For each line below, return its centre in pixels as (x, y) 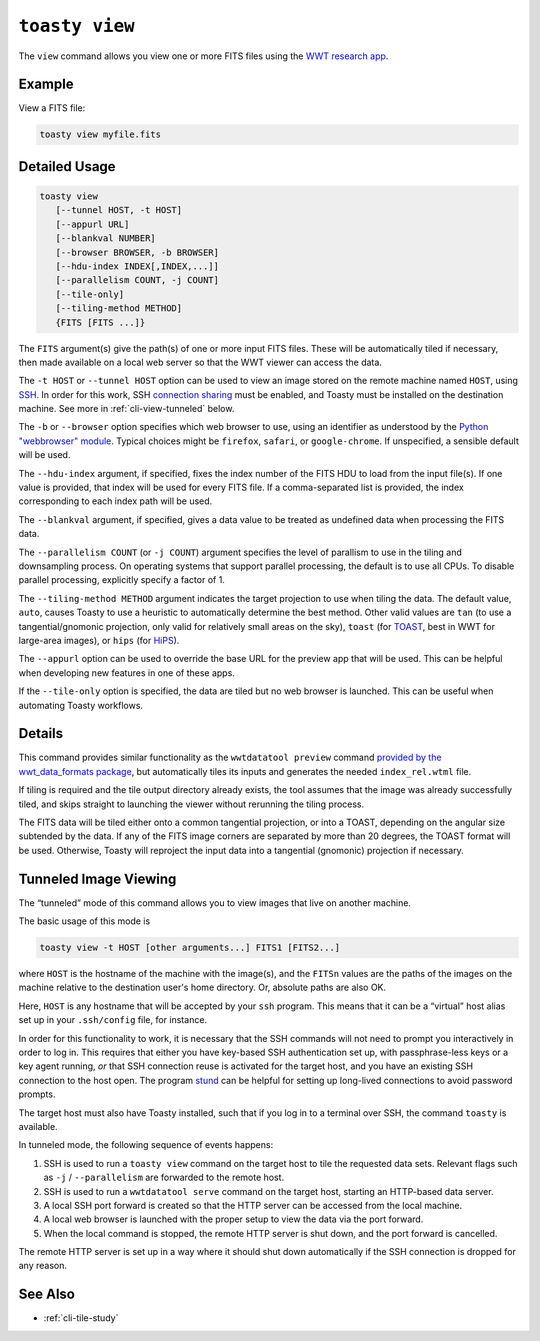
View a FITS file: (52, 108)
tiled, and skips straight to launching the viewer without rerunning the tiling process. (191, 804)
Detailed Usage (67, 166)
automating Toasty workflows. (81, 705)
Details (41, 733)
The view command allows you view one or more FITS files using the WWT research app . (203, 56)
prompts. (37, 1094)
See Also (46, 1294)
